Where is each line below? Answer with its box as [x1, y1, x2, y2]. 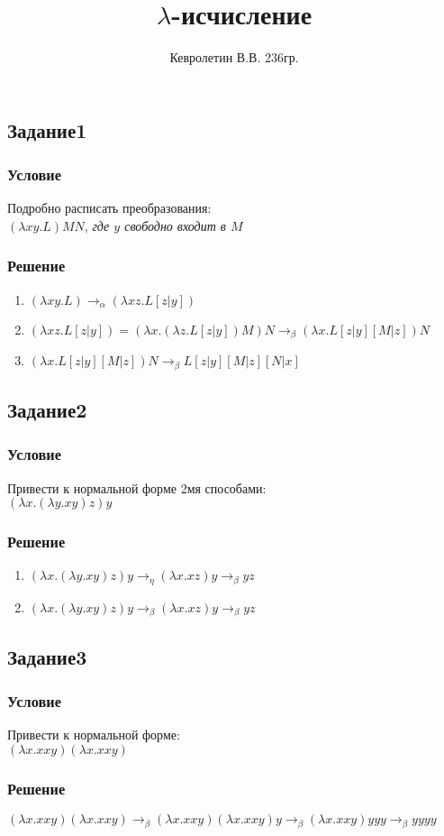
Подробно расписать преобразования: [7, 198, 212, 217]
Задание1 [7, 115, 87, 143]
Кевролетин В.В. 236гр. [169, 48, 299, 67]
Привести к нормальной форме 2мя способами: [7, 478, 267, 497]
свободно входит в [124, 216, 226, 234]
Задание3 [7, 642, 87, 670]
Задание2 [7, 396, 87, 424]
